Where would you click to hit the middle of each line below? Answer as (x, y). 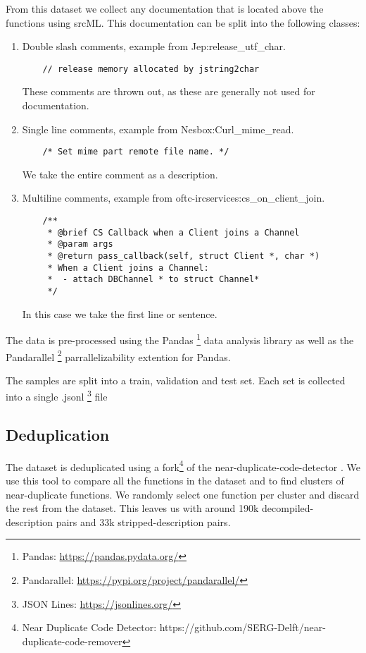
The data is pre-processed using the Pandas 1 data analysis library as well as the (180, 339)
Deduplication (58, 434)
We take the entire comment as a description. (120, 174)
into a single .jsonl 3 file (57, 395)
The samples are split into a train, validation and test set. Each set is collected (176, 380)
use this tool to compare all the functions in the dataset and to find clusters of (175, 481)
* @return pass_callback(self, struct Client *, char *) (184, 256)
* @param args (80, 244)
